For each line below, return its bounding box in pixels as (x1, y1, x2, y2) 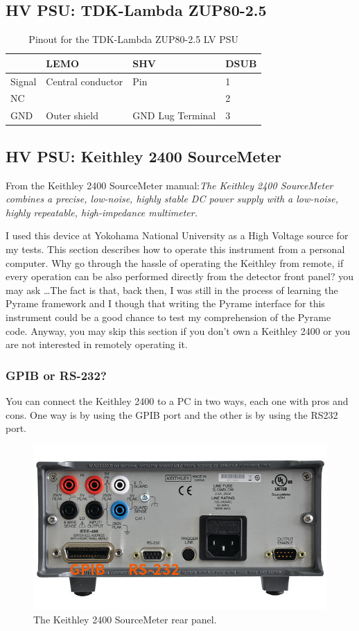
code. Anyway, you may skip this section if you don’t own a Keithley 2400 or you (6, 323, 351, 338)
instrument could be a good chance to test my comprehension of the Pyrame (6, 309, 331, 324)
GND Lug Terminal (132, 108, 216, 123)
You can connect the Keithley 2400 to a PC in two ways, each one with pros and (6, 393, 349, 408)
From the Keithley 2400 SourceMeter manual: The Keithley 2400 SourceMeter (6, 178, 333, 192)
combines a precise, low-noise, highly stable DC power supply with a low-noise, (6, 191, 339, 206)
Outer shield (46, 108, 98, 123)
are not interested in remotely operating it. (6, 337, 188, 352)
